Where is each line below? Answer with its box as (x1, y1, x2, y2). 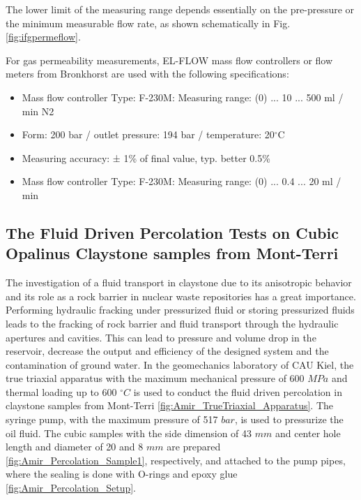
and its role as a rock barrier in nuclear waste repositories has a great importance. (6, 288, 356, 303)
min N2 (22, 103, 54, 118)
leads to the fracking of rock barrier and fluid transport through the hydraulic (6, 316, 339, 330)
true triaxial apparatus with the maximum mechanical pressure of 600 (6, 371, 305, 385)
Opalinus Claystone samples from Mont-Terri (6, 242, 339, 264)
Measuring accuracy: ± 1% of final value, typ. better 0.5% (22, 150, 270, 165)
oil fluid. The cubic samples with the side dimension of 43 (6, 425, 252, 440)
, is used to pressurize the (234, 412, 344, 427)
